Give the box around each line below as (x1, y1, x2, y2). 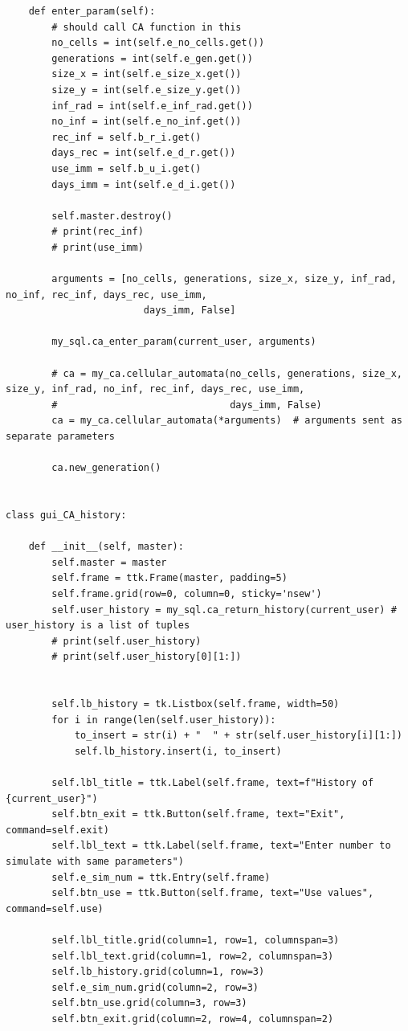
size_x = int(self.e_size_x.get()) (51, 68, 242, 80)
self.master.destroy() (51, 210, 173, 222)
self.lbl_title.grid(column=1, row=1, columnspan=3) (51, 935, 340, 947)
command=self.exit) (6, 824, 109, 836)
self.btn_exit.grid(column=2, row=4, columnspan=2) (51, 1013, 334, 1025)
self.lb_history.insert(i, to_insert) (74, 745, 282, 757)
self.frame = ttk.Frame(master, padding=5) (51, 572, 288, 584)
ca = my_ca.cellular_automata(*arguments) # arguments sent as (51, 415, 402, 427)
